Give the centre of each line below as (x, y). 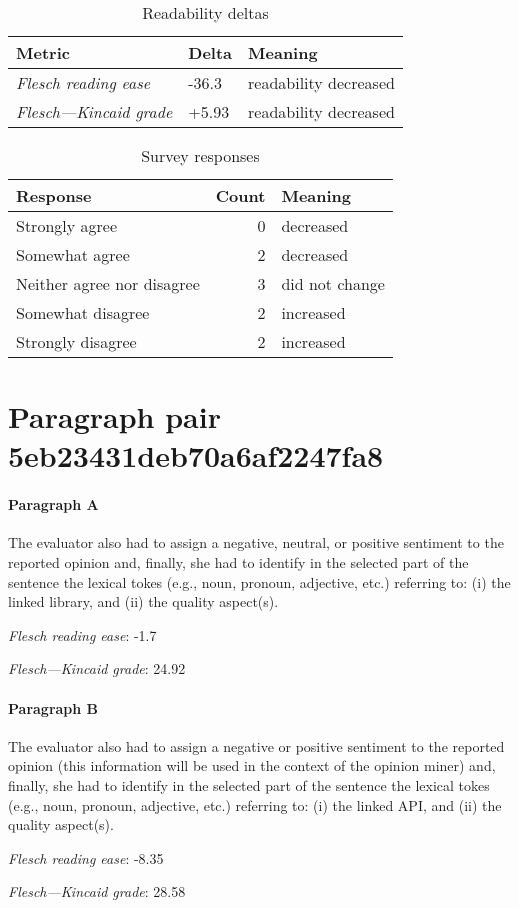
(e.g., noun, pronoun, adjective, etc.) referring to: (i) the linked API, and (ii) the (255, 804)
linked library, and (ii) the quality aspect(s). (143, 601)
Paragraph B (53, 707)
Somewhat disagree (83, 312)
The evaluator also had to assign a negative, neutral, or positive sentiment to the (256, 542)
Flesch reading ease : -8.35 (86, 857)
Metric (43, 52)
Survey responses (200, 155)
